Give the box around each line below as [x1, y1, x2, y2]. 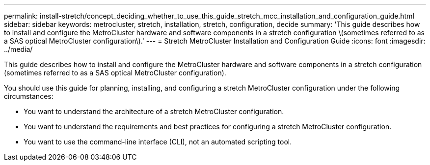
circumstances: [4, 92, 54, 100]
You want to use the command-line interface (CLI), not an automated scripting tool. [24, 138, 292, 146]
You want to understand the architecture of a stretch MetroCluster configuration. [24, 107, 284, 116]
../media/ [4, 45, 33, 53]
